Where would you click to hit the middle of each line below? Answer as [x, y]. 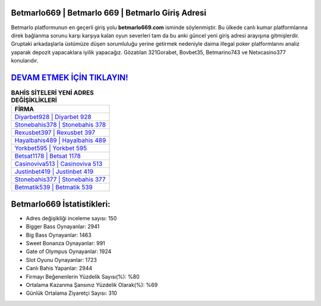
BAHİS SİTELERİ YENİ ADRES [53, 93]
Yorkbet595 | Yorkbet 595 [51, 148]
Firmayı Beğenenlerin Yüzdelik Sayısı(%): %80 [83, 276]
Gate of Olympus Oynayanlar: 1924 [69, 252]
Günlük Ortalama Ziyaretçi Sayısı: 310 [71, 293]
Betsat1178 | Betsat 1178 [48, 156]
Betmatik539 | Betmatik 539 [53, 188]
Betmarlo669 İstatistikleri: [61, 204]
